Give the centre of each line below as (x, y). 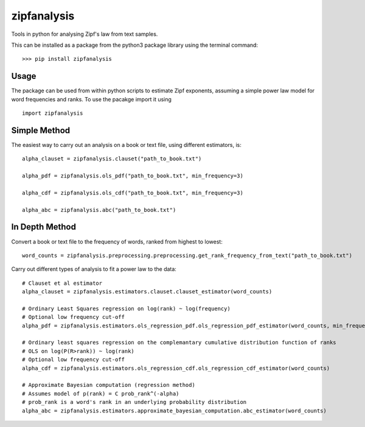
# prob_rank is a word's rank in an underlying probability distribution (134, 402)
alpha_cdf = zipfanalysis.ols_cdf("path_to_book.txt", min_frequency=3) (133, 193)
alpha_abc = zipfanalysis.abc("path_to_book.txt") (99, 210)
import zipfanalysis (53, 113)
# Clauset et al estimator (62, 283)
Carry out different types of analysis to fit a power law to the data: (94, 269)
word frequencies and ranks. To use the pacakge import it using (91, 99)
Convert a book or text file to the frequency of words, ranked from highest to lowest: (117, 241)
